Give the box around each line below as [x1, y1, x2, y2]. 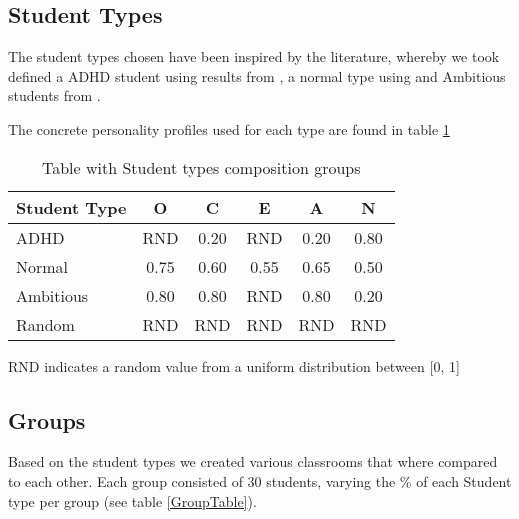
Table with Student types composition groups [41, 155, 361, 179]
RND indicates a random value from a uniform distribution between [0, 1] [8, 355, 460, 376]
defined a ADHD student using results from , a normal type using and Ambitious [8, 65, 506, 86]
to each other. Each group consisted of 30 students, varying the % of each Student [8, 470, 512, 491]
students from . [8, 85, 101, 106]
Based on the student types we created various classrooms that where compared [8, 451, 498, 472]
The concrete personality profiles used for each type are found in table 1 [8, 118, 450, 139]
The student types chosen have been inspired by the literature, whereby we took [8, 46, 500, 67]
